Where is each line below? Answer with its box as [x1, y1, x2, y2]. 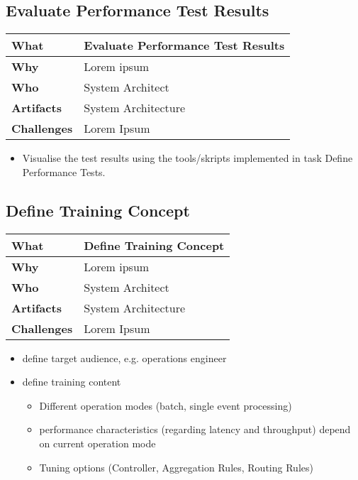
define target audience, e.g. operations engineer [22, 350, 227, 365]
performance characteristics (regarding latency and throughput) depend [39, 422, 351, 437]
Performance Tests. [22, 164, 106, 179]
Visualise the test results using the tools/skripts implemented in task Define [22, 151, 353, 165]
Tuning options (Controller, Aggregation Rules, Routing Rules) [39, 459, 313, 474]
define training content [22, 374, 121, 389]
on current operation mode [39, 435, 156, 450]
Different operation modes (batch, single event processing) [39, 398, 292, 413]
